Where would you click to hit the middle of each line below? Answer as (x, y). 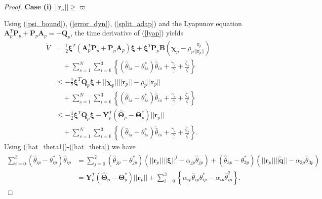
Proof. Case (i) (28, 6)
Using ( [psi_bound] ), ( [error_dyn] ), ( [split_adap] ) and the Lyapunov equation (123, 23)
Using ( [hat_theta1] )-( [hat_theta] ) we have (70, 147)
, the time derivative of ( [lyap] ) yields (127, 33)
